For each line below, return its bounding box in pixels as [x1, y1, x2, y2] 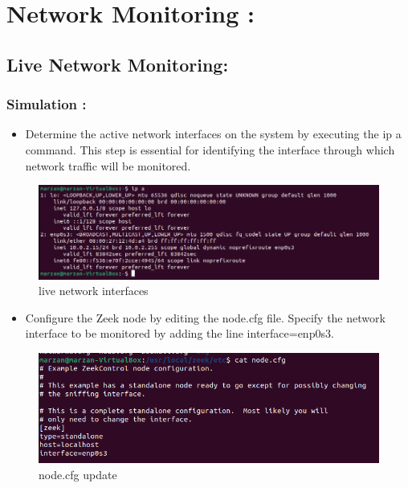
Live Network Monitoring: [6, 51, 229, 76]
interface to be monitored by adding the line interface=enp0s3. [25, 325, 334, 342]
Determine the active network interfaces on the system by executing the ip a [25, 125, 402, 142]
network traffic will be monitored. [25, 157, 191, 174]
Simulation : [6, 94, 87, 114]
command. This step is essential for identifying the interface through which [25, 141, 395, 158]
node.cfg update [39, 466, 117, 482]
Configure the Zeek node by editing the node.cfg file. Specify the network [25, 309, 386, 326]
